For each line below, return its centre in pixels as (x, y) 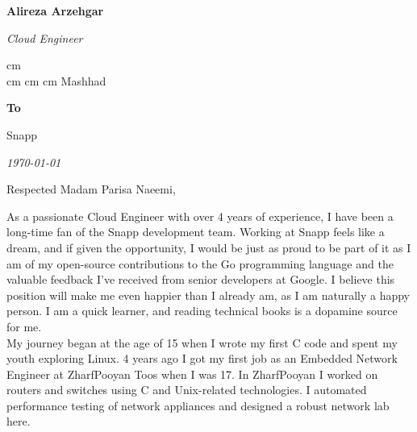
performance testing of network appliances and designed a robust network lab (198, 405)
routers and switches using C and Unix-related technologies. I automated (187, 390)
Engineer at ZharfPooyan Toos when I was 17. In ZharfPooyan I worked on (192, 374)
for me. (24, 326)
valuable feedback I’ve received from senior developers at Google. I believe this (201, 279)
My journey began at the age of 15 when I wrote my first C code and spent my (202, 342)
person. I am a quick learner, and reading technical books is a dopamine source (202, 311)
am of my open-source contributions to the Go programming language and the (200, 263)
